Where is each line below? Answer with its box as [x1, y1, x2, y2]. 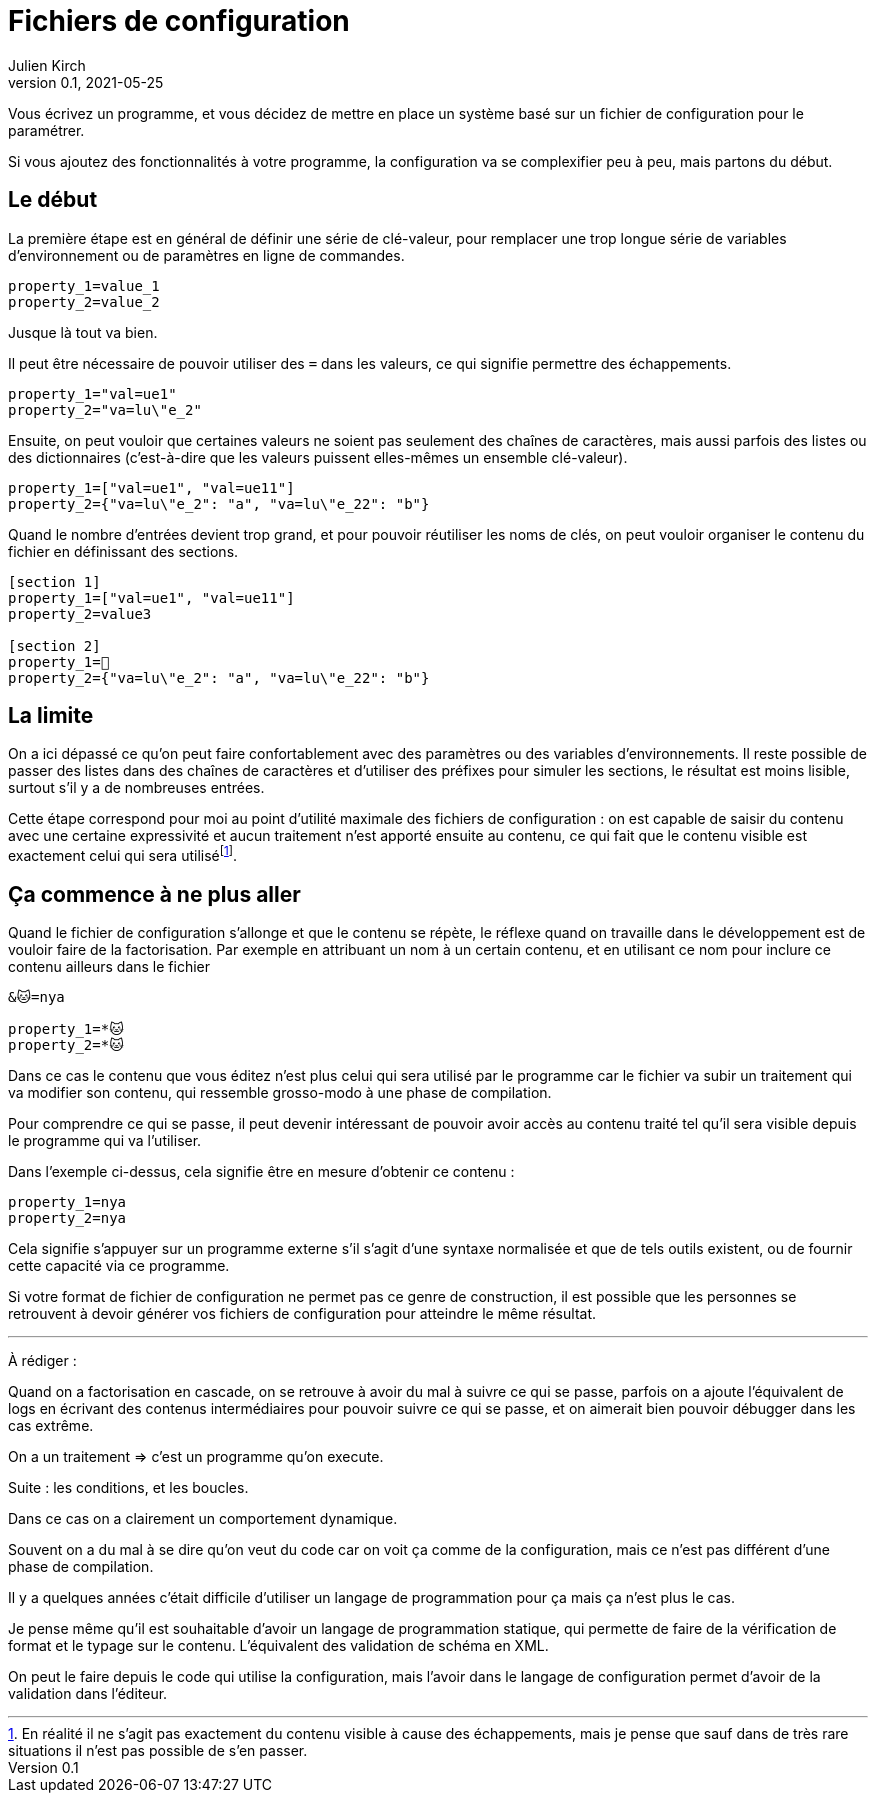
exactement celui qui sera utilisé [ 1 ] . [8, 844, 238, 865]
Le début [8, 187, 98, 213]
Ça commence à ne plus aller [8, 881, 301, 907]
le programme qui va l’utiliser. [8, 1131, 202, 1149]
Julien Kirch [8, 56, 86, 74]
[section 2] [8, 637, 101, 654]
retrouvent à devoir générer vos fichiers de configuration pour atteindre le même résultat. [8, 1304, 597, 1322]
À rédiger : [8, 1351, 77, 1369]
